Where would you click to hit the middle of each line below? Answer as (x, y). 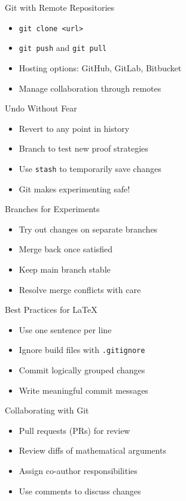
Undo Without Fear (41, 108)
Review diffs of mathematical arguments (92, 450)
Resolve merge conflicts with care (80, 289)
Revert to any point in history (74, 128)
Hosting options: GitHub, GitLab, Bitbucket (100, 67)
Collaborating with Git (47, 410)
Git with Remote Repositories (60, 7)
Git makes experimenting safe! (74, 188)
